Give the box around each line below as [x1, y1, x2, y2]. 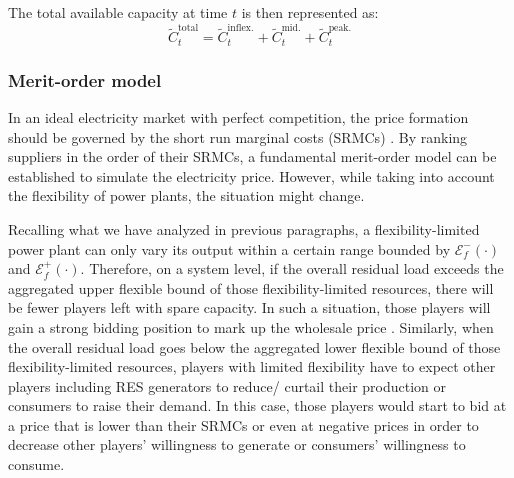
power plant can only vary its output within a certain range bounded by [8, 238, 451, 259]
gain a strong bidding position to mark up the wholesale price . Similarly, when [8, 316, 494, 337]
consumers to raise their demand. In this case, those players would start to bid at [8, 395, 507, 416]
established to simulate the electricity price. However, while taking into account [8, 165, 495, 186]
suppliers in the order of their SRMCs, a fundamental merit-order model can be [8, 146, 497, 167]
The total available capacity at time [8, 2, 228, 22]
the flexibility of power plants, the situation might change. [8, 185, 365, 206]
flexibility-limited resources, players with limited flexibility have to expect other [8, 356, 496, 377]
